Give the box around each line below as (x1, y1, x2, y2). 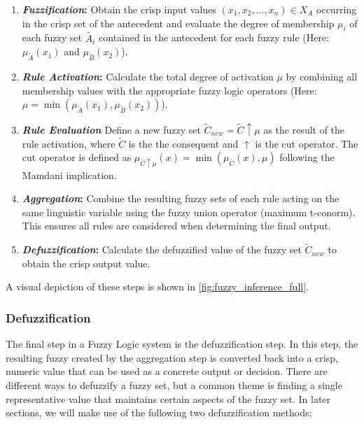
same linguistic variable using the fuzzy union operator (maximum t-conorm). (22, 204, 356, 219)
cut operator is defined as (22, 150, 132, 164)
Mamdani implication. (22, 167, 117, 182)
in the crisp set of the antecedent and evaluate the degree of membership (22, 15, 335, 30)
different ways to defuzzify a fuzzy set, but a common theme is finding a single (6, 377, 342, 392)
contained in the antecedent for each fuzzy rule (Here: (99, 30, 330, 45)
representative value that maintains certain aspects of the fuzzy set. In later (6, 391, 331, 406)
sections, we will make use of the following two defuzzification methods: (6, 405, 312, 420)
